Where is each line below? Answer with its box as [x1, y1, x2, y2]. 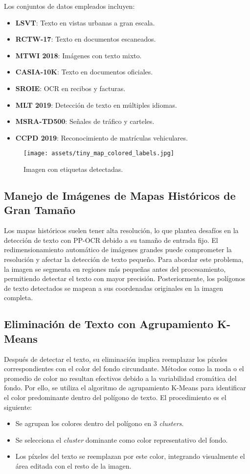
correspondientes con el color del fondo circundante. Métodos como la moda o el [4, 363, 244, 374]
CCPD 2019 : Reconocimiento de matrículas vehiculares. [15, 132, 188, 142]
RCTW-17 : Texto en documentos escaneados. [15, 34, 156, 44]
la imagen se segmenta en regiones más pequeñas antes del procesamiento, [4, 263, 226, 274]
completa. [4, 292, 33, 303]
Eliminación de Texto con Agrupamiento [4, 316, 214, 332]
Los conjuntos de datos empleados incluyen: [4, 1, 135, 11]
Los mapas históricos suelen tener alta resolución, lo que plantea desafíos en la [4, 225, 239, 236]
